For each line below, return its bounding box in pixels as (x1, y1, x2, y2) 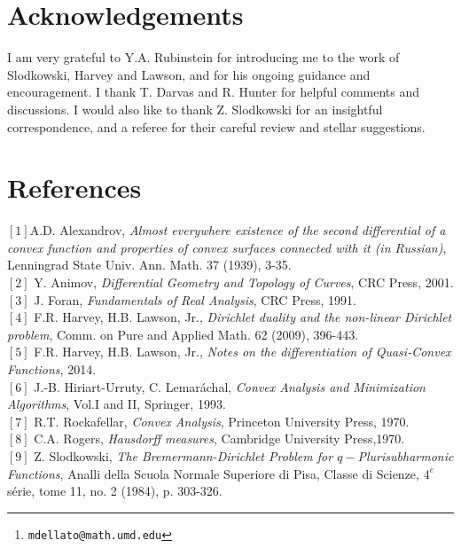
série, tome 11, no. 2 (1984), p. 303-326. (7, 481, 223, 500)
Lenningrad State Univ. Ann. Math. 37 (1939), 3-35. (7, 255, 292, 274)
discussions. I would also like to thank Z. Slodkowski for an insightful (7, 99, 383, 118)
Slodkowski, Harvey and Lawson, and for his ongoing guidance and (7, 65, 371, 83)
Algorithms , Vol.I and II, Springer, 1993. (7, 395, 226, 413)
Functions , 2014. (7, 359, 97, 378)
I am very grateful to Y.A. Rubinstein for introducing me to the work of (7, 48, 400, 67)
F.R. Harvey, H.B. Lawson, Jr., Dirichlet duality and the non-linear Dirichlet (34, 308, 452, 326)
